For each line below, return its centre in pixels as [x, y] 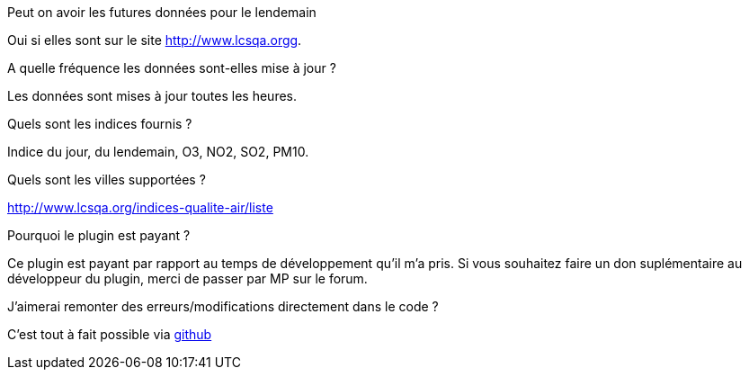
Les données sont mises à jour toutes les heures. [152, 96]
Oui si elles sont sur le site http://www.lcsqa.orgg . [155, 40]
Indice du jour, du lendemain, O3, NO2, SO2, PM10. [158, 152]
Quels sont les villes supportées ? [107, 180]
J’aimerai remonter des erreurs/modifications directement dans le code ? [223, 306]
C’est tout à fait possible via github [110, 334]
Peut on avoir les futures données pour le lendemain [162, 12]
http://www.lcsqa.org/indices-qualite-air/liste [140, 207]
